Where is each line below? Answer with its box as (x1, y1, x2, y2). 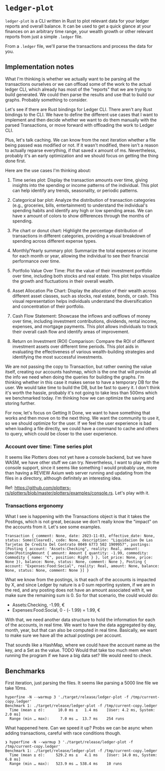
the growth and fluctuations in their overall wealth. (12, 278, 114, 284)
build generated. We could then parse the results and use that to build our (5, 91, 155, 97)
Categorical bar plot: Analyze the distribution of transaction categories (12, 197, 156, 203)
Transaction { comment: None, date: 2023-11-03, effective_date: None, (5, 534, 155, 539)
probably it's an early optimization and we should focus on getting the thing (5, 152, 159, 158)
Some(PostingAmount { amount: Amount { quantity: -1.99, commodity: (5, 551, 149, 556)
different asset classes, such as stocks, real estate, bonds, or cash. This (12, 293, 159, 299)
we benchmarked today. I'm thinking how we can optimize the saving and (5, 395, 154, 401)
